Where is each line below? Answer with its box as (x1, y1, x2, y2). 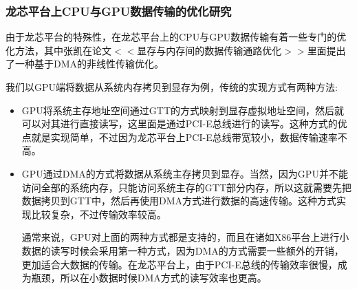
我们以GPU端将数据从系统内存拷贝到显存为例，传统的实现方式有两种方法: (6, 80, 338, 94)
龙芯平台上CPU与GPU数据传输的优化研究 (6, 2, 232, 19)
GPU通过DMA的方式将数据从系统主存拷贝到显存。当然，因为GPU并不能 (21, 166, 348, 180)
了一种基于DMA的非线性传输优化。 (6, 56, 164, 71)
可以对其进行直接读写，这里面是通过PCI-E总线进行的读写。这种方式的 (21, 116, 338, 131)
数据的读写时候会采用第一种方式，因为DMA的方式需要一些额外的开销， (21, 243, 344, 257)
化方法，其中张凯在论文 (6, 43, 111, 57)
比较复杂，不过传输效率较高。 (31, 206, 166, 221)
